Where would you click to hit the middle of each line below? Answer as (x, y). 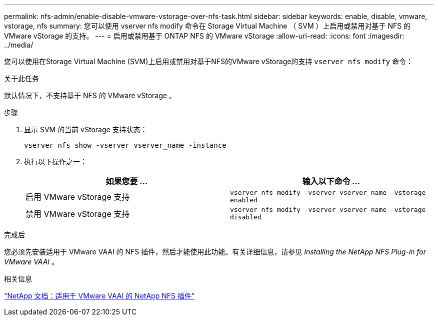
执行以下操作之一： (55, 162)
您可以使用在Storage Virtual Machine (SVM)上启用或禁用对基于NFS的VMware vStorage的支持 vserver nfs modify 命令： (208, 61)
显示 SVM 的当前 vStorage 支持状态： (86, 129)
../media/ (19, 45)
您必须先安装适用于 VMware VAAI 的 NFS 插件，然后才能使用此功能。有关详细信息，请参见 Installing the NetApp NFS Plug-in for (215, 252)
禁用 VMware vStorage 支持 (78, 214)
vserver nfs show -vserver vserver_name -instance (125, 145)
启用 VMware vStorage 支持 (78, 197)
